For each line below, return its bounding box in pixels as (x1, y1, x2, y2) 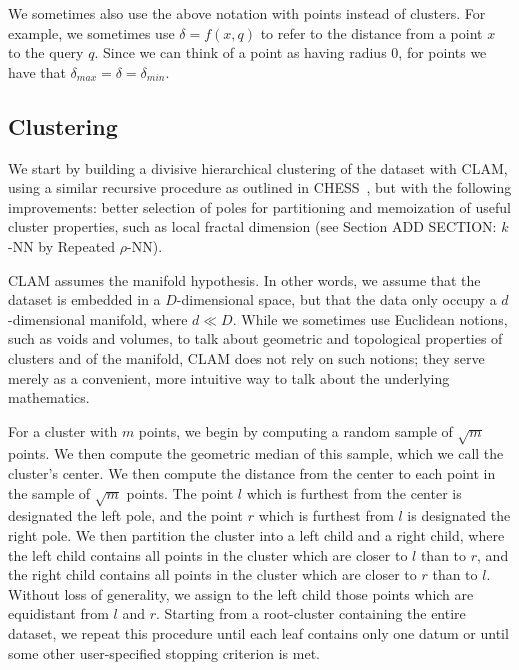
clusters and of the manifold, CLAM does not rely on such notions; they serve (8, 347, 485, 368)
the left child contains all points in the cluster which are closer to (8, 544, 408, 565)
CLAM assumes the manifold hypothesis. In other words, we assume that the (8, 269, 481, 290)
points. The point (126, 482, 234, 503)
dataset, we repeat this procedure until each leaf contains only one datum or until (8, 622, 509, 643)
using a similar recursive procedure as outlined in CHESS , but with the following (8, 177, 512, 198)
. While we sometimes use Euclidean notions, (232, 308, 508, 329)
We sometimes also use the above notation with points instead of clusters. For (8, 3, 486, 23)
